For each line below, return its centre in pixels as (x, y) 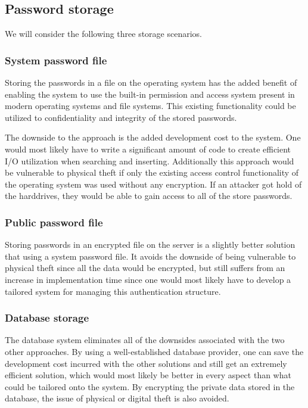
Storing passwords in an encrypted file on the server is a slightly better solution (150, 245)
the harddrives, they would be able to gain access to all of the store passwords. (149, 196)
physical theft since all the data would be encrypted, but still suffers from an (145, 268)
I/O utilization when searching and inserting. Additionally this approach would (150, 161)
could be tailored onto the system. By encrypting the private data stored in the (150, 386)
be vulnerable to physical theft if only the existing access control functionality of (152, 172)
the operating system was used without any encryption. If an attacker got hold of (153, 184)
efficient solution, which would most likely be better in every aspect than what (148, 375)
